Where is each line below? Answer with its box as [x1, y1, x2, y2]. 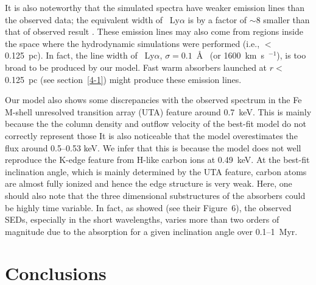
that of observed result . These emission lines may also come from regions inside [5, 25, 304, 38]
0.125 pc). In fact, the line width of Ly [5, 49, 155, 62]
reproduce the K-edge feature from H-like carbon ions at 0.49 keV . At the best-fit [5, 153, 310, 166]
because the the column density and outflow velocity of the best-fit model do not [5, 117, 306, 130]
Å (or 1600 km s [196, 49, 265, 62]
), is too [276, 49, 306, 62]
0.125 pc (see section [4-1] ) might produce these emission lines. [5, 73, 242, 85]
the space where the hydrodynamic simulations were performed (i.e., [5, 37, 260, 49]
